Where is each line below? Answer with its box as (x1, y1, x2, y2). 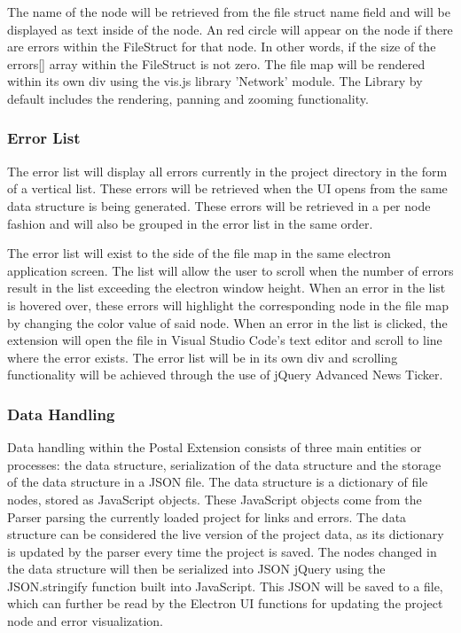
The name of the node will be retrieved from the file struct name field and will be (7, 3, 450, 20)
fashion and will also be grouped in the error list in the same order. (7, 214, 373, 232)
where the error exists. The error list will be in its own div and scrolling (7, 348, 398, 366)
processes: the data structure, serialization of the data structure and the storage (7, 455, 441, 473)
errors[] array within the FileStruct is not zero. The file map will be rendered (7, 54, 426, 73)
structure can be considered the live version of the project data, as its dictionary (7, 525, 444, 543)
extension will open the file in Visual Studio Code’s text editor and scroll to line (7, 331, 442, 349)
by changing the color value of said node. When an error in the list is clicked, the (7, 313, 448, 332)
